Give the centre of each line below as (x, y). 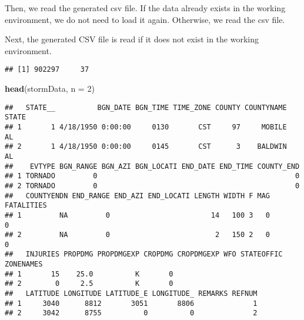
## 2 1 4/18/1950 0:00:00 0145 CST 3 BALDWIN (146, 147)
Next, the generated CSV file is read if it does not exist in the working (132, 39)
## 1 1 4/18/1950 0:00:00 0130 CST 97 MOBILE (146, 127)
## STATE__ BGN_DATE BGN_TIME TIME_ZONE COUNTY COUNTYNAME (146, 107)
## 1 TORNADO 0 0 (152, 176)
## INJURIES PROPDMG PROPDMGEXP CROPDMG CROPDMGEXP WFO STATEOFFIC (144, 254)
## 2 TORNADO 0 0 (152, 186)
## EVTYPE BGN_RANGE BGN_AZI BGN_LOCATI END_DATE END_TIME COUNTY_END (152, 166)
